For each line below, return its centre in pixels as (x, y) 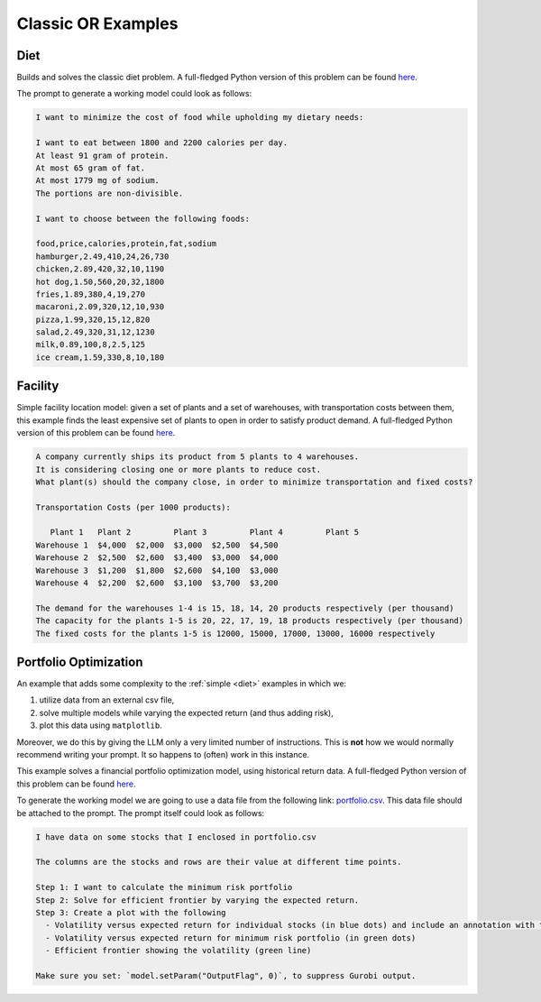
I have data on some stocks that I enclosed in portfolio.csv (176, 837)
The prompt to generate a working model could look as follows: (134, 94)
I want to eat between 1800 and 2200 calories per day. (162, 143)
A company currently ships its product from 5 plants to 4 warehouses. (197, 457)
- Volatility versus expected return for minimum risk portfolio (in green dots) (231, 938)
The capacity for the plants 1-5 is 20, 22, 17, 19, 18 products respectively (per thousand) (250, 621)
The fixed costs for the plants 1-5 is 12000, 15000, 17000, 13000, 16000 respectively (235, 633)
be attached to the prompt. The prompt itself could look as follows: (141, 813)
